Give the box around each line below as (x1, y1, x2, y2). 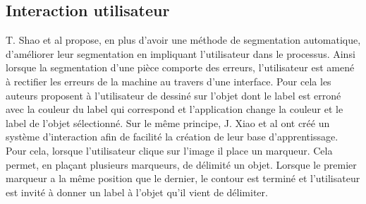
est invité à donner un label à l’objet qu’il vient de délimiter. (6, 184, 268, 199)
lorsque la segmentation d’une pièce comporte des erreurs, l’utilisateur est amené (6, 60, 355, 75)
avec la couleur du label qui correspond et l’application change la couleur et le (6, 102, 343, 116)
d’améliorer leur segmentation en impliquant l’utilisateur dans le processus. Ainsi (6, 46, 355, 61)
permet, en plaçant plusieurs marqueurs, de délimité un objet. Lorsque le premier (6, 157, 357, 172)
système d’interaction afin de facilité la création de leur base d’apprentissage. (6, 129, 338, 144)
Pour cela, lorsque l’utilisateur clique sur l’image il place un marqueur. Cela (6, 143, 333, 157)
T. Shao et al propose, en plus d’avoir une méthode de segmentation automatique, (6, 32, 361, 47)
